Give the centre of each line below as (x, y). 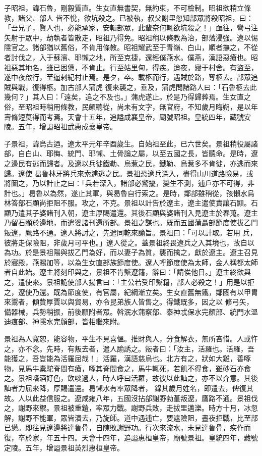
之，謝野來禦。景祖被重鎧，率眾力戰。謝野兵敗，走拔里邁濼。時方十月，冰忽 (131, 408)
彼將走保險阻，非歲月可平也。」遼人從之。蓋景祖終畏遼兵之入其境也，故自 (126, 242)
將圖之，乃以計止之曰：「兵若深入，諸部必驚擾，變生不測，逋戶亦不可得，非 (129, 183)
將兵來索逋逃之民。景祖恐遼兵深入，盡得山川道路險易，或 (158, 173)
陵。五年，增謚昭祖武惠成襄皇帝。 (60, 126)
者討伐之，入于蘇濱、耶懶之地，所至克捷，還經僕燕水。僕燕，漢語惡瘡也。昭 (131, 57)
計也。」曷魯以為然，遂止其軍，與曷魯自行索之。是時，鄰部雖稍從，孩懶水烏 (129, 193)
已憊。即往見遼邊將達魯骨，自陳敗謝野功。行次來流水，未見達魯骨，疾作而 (127, 427)
